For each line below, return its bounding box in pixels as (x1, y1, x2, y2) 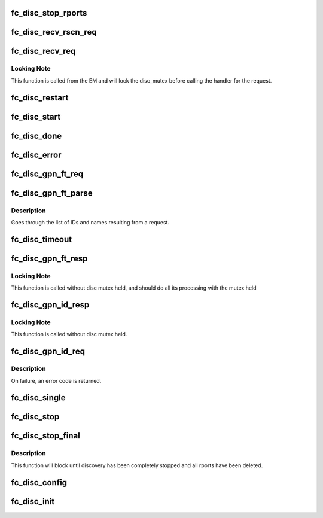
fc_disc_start (11, 111, 61, 122)
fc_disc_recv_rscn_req (11, 27, 97, 37)
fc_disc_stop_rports (11, 8, 87, 18)
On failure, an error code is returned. (11, 377, 102, 384)
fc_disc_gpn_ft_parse (11, 188, 93, 198)
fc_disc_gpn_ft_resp (11, 253, 88, 263)
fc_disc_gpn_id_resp (11, 300, 90, 310)
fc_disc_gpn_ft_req (11, 169, 84, 179)
